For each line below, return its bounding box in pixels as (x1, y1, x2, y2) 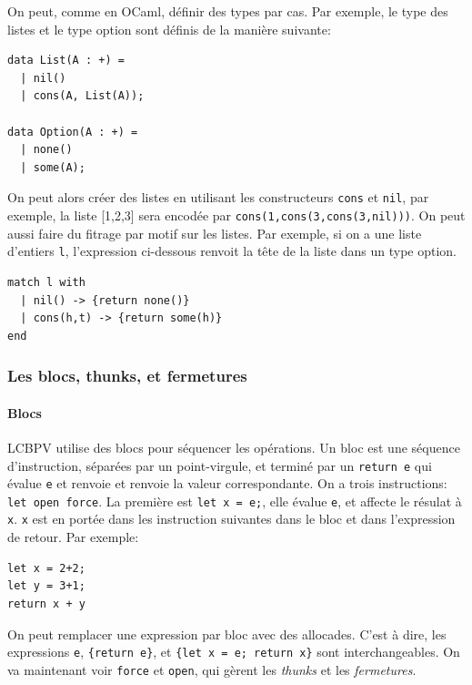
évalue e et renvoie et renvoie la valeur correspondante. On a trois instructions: (7, 474, 447, 493)
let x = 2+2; (7, 561, 85, 575)
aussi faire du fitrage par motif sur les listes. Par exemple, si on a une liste (7, 223, 422, 242)
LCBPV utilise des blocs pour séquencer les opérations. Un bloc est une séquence (7, 437, 460, 456)
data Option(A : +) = (7, 125, 138, 138)
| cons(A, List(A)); (20, 89, 145, 103)
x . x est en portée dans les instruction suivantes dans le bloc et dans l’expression (7, 509, 456, 528)
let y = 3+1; (7, 579, 85, 593)
